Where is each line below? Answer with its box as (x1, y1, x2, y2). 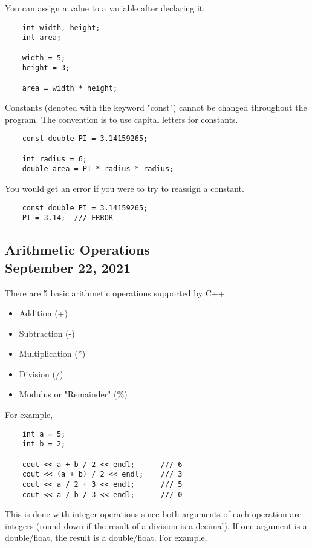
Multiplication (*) (19, 347, 86, 360)
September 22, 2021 (5, 258, 131, 276)
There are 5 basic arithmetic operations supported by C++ (5, 286, 225, 299)
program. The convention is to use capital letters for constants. (5, 113, 238, 125)
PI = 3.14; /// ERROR (22, 214, 113, 223)
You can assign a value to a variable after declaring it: (5, 2, 206, 14)
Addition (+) (19, 307, 68, 319)
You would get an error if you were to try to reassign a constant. (5, 182, 244, 194)
